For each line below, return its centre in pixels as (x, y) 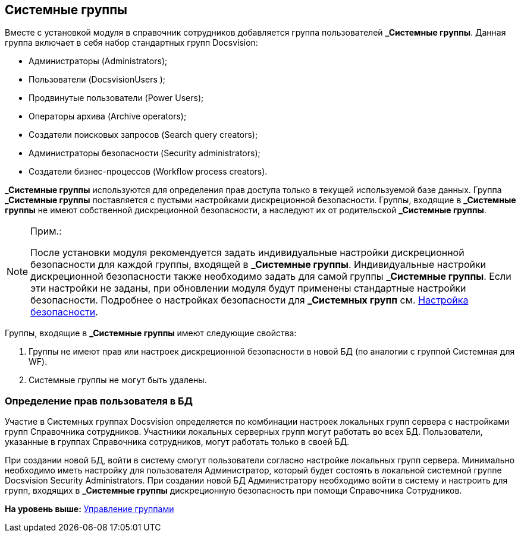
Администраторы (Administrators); (98, 61)
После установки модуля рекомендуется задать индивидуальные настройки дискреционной (247, 253)
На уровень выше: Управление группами (90, 509)
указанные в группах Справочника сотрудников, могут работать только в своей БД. (177, 442)
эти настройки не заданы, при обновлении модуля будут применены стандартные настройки (248, 288)
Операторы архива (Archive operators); (108, 116)
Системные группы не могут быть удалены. (118, 380)
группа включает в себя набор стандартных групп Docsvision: (131, 43)
